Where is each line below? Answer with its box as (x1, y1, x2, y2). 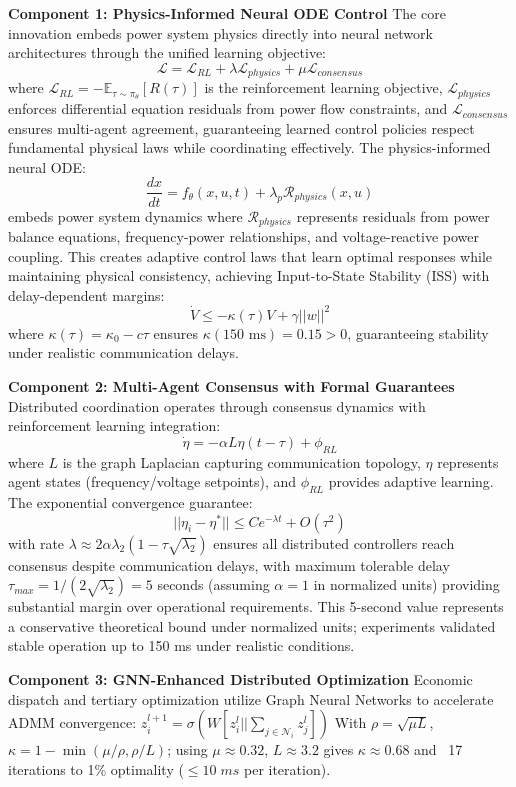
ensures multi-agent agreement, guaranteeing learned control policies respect (8, 117, 475, 138)
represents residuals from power (296, 205, 490, 226)
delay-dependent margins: (8, 284, 165, 305)
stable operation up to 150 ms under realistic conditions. (8, 635, 355, 656)
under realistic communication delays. (8, 342, 239, 363)
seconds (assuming (157, 574, 270, 595)
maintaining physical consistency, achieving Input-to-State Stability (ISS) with (8, 265, 490, 286)
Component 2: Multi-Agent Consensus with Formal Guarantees (8, 376, 455, 397)
